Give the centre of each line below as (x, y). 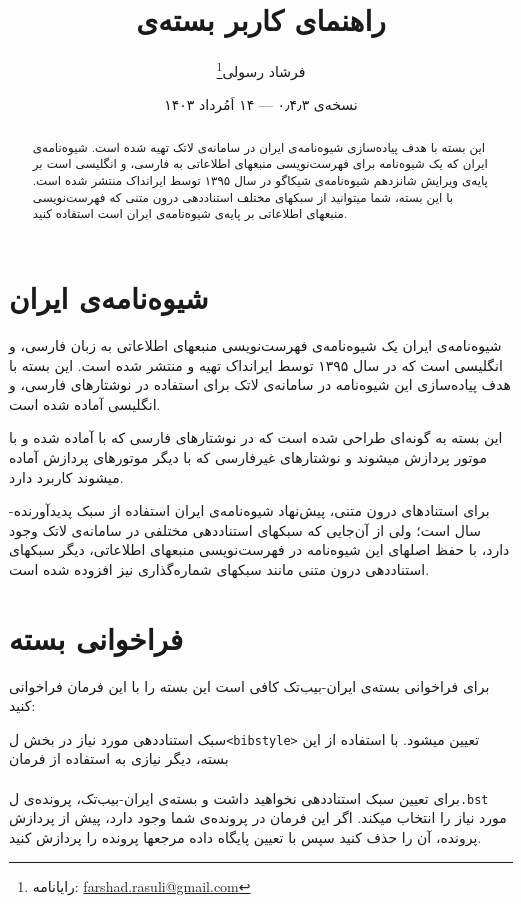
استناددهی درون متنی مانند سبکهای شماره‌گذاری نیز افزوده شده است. (219, 568)
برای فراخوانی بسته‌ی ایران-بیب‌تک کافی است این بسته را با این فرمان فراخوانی (249, 685)
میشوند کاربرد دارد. (66, 476)
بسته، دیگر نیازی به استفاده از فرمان (119, 758)
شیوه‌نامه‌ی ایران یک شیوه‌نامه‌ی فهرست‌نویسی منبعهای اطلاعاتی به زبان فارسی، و (255, 344)
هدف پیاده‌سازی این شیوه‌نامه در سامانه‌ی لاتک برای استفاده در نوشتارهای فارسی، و (260, 384)
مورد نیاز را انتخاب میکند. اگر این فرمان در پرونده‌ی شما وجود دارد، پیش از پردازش (258, 817)
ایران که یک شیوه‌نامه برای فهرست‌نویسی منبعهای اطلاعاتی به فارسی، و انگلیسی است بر (260, 163)
